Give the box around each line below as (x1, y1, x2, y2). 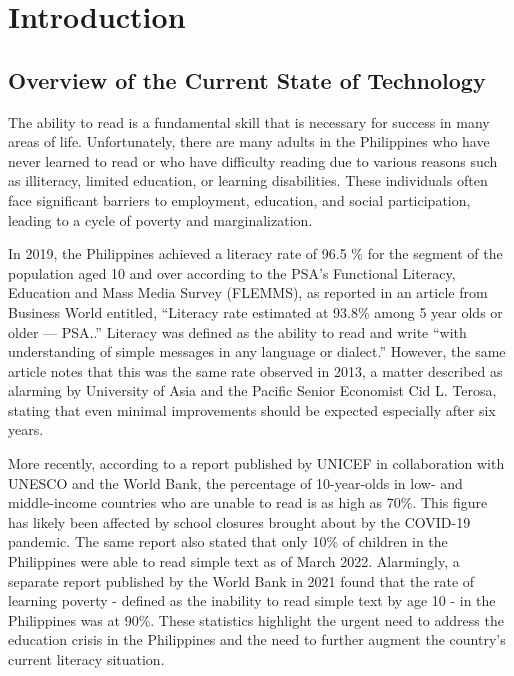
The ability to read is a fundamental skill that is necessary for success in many (8, 111, 490, 132)
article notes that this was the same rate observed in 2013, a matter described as (8, 360, 503, 381)
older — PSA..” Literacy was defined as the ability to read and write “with (8, 321, 467, 342)
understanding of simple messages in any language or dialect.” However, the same (8, 341, 506, 362)
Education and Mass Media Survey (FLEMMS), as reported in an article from (8, 282, 488, 303)
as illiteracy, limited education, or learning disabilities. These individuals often (8, 170, 488, 191)
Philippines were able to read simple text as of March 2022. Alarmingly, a (8, 551, 460, 572)
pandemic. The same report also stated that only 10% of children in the (8, 531, 448, 552)
